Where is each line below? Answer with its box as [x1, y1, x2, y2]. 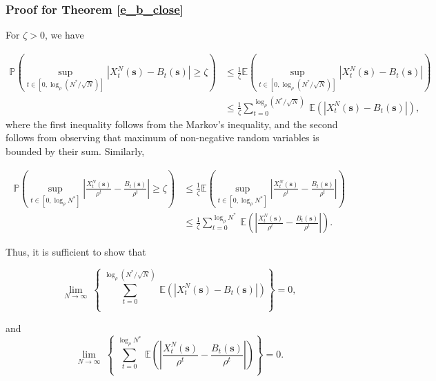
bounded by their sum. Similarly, [6, 144, 145, 158]
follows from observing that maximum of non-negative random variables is [6, 130, 319, 145]
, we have [44, 28, 84, 42]
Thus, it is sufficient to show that [6, 245, 146, 259]
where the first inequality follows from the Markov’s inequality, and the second [6, 116, 338, 131]
